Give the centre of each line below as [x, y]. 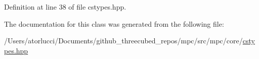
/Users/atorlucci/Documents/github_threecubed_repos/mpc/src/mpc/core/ [123, 41]
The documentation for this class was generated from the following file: [114, 23]
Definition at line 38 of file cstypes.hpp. [65, 7]
